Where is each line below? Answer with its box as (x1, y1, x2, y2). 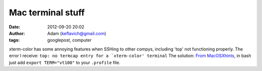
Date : (9, 24, 20, 30)
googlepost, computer (47, 37, 92, 43)
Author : (9, 30, 25, 36)
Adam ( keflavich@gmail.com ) (47, 30, 106, 36)
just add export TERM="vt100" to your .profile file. (9, 59, 121, 65)
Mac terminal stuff (9, 7, 85, 18)
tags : (9, 37, 20, 43)
